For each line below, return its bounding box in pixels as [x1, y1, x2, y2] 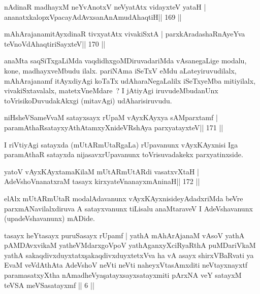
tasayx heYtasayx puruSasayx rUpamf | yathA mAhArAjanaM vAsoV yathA [4, 230, 245, 240]
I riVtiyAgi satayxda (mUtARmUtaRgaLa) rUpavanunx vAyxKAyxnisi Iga [4, 139, 238, 150]
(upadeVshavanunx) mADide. [4, 213, 95, 224]
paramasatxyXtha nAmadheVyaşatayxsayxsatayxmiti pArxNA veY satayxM [4, 270, 242, 280]
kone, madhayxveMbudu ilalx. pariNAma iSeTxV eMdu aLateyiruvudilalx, [4, 65, 237, 76]
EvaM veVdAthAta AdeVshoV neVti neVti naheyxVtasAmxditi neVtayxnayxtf [4, 260, 248, 270]
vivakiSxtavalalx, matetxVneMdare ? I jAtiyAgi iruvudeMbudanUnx [4, 85, 218, 96]
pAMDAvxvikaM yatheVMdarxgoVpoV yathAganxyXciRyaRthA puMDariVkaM [4, 240, 256, 250]
